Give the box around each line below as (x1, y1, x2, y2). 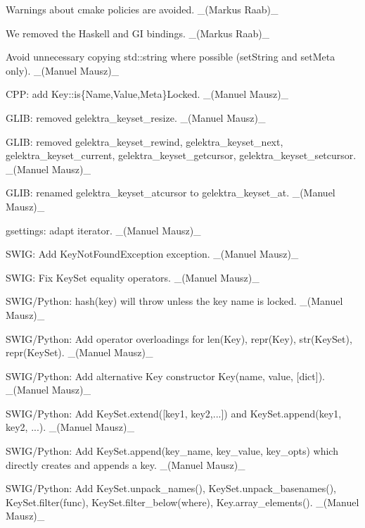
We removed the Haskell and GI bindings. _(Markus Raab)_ (6, 25, 270, 40)
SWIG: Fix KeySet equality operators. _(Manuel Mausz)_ (6, 270, 260, 284)
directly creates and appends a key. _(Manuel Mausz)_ (6, 457, 245, 472)
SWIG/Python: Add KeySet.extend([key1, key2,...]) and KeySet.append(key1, (6, 406, 342, 420)
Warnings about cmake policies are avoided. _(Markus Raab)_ (6, 2, 278, 16)
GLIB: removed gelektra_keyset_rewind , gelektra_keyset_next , (6, 134, 283, 149)
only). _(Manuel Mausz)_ (6, 63, 120, 77)
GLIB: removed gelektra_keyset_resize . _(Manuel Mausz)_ (6, 110, 266, 125)
